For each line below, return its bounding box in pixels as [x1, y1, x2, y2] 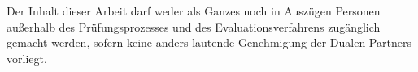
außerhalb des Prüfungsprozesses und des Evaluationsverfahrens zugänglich [7, 18, 381, 35]
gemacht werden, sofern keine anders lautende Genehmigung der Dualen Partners [7, 34, 411, 51]
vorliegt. [7, 49, 47, 66]
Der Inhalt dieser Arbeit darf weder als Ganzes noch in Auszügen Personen [7, 2, 381, 19]
